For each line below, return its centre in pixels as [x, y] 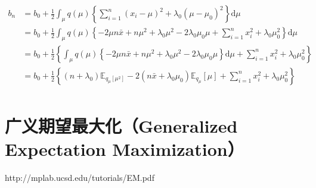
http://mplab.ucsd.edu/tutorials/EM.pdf [80, 178]
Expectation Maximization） [125, 149]
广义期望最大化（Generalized [121, 126]
